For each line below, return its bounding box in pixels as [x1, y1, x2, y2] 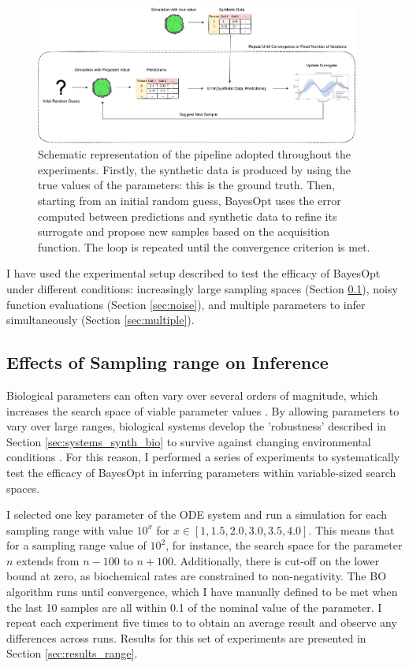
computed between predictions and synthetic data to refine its [38, 207, 337, 224]
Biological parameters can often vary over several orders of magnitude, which [6, 386, 378, 403]
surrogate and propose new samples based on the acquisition [38, 223, 330, 240]
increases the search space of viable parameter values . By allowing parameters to [6, 402, 400, 419]
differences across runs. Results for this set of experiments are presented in [6, 629, 366, 646]
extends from [17, 552, 80, 568]
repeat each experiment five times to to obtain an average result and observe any [6, 614, 397, 631]
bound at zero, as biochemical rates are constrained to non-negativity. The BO [6, 568, 387, 584]
